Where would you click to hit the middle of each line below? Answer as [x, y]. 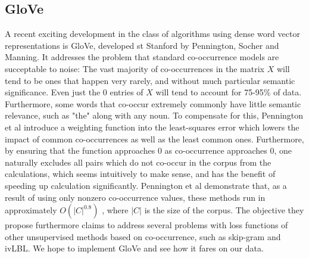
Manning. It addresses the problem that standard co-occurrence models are [142, 57]
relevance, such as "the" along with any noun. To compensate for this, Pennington [154, 115]
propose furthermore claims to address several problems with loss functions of [146, 225]
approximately [31, 210]
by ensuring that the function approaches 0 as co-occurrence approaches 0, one [148, 150]
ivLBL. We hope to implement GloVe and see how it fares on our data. [134, 248]
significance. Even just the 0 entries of [74, 92]
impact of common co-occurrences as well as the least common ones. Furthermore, [154, 139]
